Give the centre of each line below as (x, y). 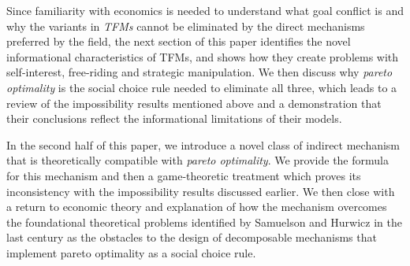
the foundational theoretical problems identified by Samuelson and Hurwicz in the (204, 222)
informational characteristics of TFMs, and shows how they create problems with (203, 56)
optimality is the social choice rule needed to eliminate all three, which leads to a (202, 87)
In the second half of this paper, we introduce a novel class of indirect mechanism (203, 144)
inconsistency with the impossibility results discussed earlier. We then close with (201, 191)
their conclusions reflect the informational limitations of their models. (174, 118)
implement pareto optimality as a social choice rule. (131, 252)
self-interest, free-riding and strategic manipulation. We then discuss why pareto (199, 72)
